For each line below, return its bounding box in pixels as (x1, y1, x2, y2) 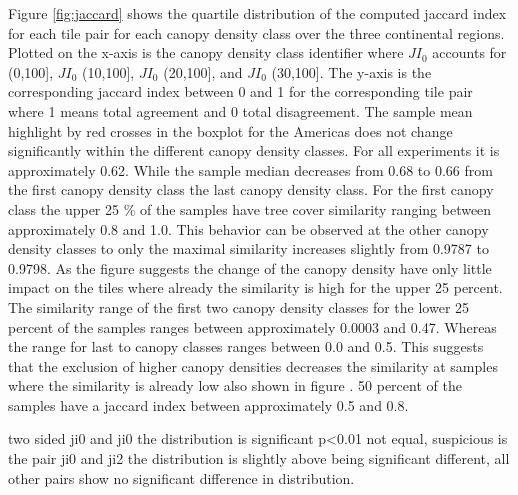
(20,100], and (163, 61, 243, 82)
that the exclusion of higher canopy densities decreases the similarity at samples (8, 355, 498, 376)
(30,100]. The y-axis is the (271, 61, 432, 82)
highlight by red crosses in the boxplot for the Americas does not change (8, 120, 453, 141)
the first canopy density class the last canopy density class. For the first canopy (8, 179, 494, 200)
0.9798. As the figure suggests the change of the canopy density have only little (8, 257, 492, 278)
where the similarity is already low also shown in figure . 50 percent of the (8, 375, 462, 396)
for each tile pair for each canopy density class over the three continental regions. (8, 22, 505, 43)
